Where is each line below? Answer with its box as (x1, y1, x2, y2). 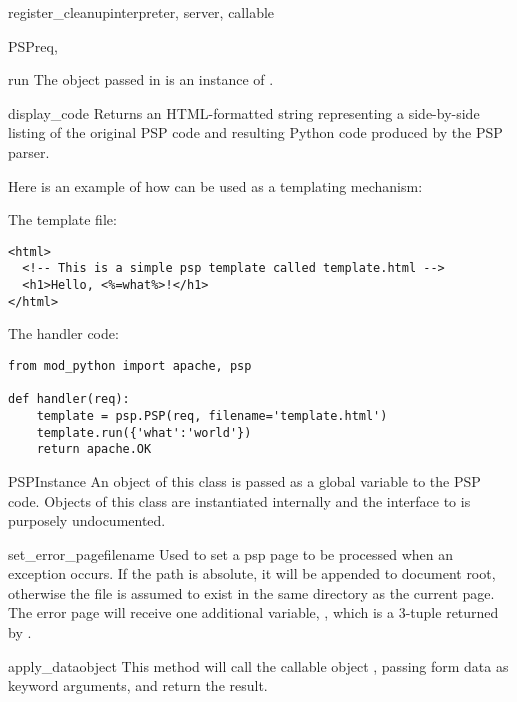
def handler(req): (8, 392, 130, 407)
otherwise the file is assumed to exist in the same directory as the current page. (8, 582, 495, 603)
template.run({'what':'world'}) (36, 425, 252, 440)
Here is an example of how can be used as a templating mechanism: (8, 175, 423, 196)
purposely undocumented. (8, 510, 166, 531)
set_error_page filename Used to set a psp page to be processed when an (8, 543, 454, 564)
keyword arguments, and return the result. (8, 675, 268, 696)
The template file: (8, 209, 117, 230)
